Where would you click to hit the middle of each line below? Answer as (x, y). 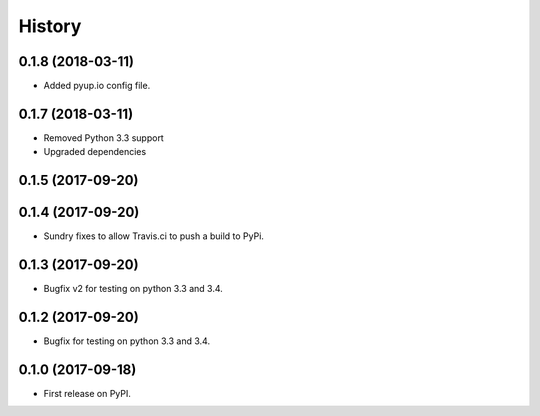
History (50, 26)
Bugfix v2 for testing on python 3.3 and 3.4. (133, 289)
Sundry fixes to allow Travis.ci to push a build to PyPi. (154, 236)
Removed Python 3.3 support (103, 137)
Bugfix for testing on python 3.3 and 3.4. (126, 341)
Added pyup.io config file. (97, 86)
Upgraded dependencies (95, 152)
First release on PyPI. (87, 393)
